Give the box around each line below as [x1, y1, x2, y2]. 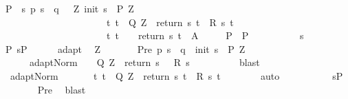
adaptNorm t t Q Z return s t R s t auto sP [10, 68, 343, 82]
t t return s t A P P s [106, 28, 304, 43]
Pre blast [37, 82, 86, 96]
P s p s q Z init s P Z [5, 1, 134, 15]
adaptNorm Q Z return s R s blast [29, 55, 260, 69]
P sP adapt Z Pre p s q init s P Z [5, 41, 246, 56]
